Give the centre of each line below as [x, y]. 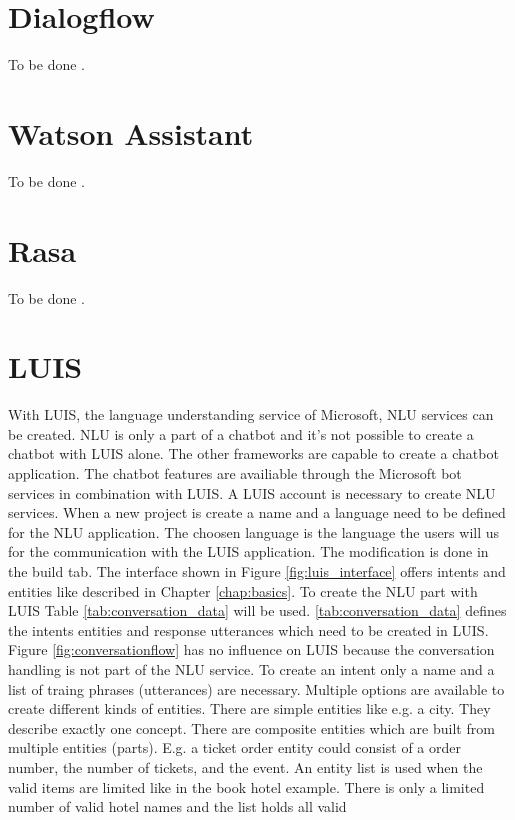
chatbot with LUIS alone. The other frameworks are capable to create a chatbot [253, 453]
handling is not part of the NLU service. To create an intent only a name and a [251, 669]
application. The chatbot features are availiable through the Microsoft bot [235, 473]
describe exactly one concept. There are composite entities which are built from [251, 727]
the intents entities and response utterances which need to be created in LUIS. [248, 629]
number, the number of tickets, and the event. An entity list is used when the [245, 766]
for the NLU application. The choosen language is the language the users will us [254, 531]
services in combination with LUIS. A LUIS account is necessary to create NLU [252, 492]
